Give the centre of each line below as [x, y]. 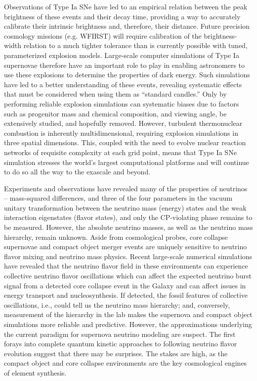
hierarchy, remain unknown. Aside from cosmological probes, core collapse [116, 237]
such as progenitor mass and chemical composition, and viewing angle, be [115, 113]
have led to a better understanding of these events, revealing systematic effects [123, 84]
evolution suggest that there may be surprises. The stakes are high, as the [116, 353]
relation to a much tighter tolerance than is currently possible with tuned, [135, 45]
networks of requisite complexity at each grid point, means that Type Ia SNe [120, 152]
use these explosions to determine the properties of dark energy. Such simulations [127, 75]
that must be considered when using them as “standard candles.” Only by [115, 94]
